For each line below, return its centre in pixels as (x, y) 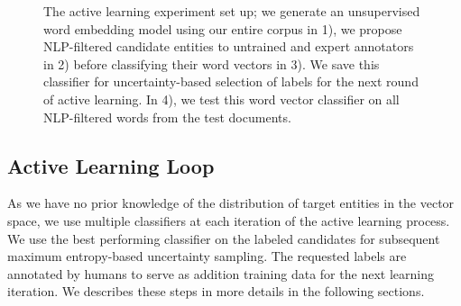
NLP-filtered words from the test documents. (167, 117)
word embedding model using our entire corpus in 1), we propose (223, 28)
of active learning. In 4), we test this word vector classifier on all (221, 99)
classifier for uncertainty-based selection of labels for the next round (231, 81)
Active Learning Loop (111, 165)
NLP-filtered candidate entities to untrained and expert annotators (229, 46)
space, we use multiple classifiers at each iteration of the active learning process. (229, 220)
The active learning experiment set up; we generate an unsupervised (232, 11)
